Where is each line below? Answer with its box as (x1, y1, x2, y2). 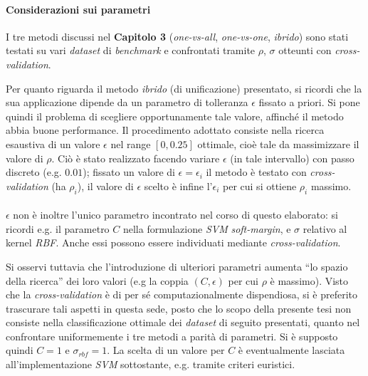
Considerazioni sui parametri (6, 1, 151, 16)
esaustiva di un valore (6, 136, 100, 151)
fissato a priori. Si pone (258, 95, 360, 110)
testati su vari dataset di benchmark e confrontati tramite (6, 43, 256, 58)
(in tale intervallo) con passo (230, 150, 354, 165)
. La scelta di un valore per (107, 343, 225, 357)
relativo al (303, 221, 347, 236)
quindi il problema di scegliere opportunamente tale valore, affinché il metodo (6, 108, 344, 123)
